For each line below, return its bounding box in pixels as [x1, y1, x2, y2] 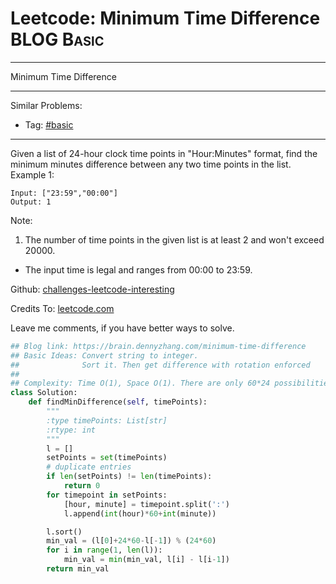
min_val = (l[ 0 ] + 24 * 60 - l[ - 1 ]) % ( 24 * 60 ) [46, 536, 217, 546]
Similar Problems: [10, 99, 83, 111]
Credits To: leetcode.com [10, 302, 115, 314]
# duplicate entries [46, 462, 132, 472]
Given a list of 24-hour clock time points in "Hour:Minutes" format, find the [10, 147, 318, 159]
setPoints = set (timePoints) [46, 453, 168, 463]
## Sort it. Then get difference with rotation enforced [10, 360, 311, 370]
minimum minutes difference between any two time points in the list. [10, 158, 292, 170]
